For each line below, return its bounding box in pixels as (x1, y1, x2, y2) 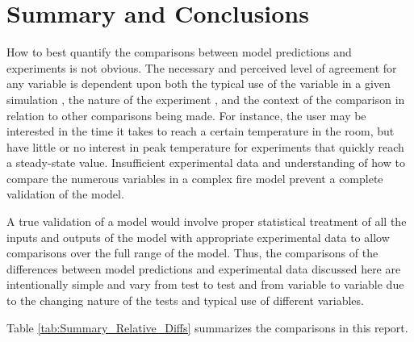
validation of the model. (6, 186, 124, 202)
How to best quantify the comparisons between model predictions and (6, 44, 352, 60)
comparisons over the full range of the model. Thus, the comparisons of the (6, 244, 378, 261)
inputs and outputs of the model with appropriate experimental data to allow (6, 228, 390, 245)
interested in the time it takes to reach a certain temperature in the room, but (6, 123, 395, 140)
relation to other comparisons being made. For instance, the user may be (6, 106, 366, 123)
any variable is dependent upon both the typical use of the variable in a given (6, 75, 391, 92)
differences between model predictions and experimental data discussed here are (6, 260, 401, 277)
